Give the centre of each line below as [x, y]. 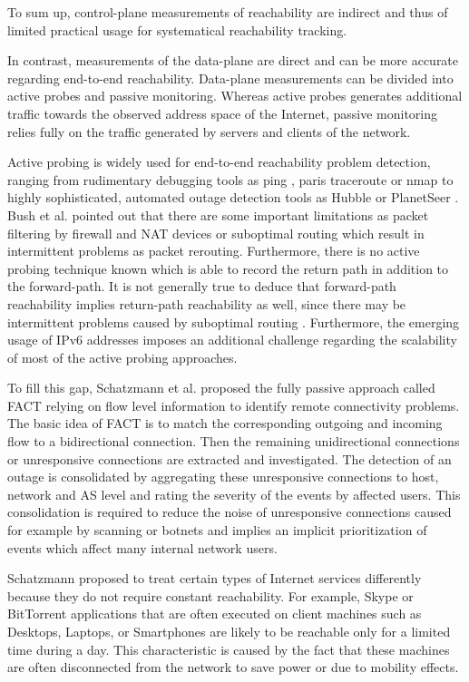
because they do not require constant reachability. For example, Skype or [210, 595]
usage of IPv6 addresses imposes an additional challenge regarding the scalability [232, 340]
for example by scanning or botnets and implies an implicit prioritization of [217, 530]
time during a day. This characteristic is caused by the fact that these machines [229, 649]
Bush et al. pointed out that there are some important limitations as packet [218, 214]
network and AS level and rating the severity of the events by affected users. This [234, 494]
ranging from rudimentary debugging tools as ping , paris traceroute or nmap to [230, 179]
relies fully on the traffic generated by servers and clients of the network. [209, 131]
